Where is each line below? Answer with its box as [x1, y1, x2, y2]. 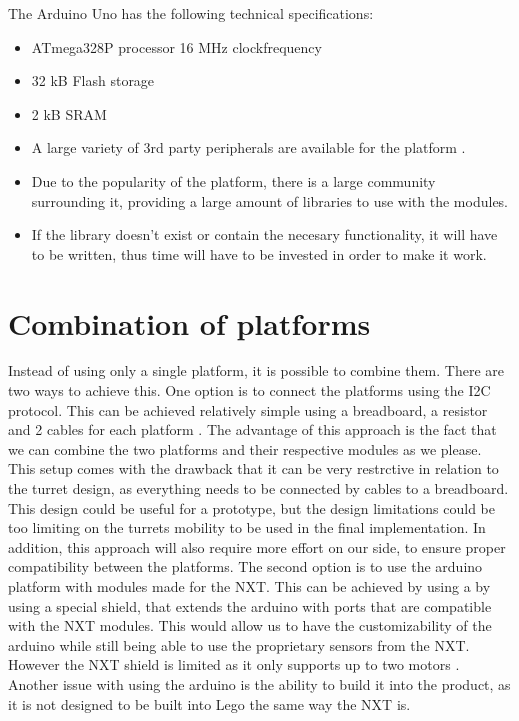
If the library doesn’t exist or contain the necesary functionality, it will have [31, 224, 498, 245]
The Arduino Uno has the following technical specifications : [8, 3, 374, 23]
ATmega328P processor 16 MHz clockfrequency [31, 36, 322, 57]
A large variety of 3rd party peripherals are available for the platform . [31, 137, 466, 158]
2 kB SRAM [31, 103, 107, 124]
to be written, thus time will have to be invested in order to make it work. [31, 243, 487, 264]
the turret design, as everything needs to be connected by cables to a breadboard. [8, 478, 509, 499]
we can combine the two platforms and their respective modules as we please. [8, 438, 482, 459]
